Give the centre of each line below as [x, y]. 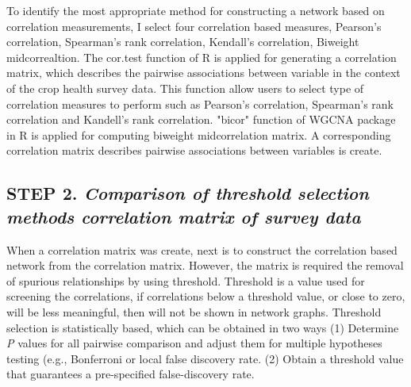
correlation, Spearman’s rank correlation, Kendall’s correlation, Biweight [183, 42]
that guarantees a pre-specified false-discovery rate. [131, 374]
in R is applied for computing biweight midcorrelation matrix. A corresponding [199, 134]
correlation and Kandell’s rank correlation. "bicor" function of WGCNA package [201, 119]
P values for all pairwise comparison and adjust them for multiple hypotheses [194, 343]
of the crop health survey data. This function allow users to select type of [185, 88]
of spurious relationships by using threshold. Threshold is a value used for [186, 280]
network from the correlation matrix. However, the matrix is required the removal [205, 265]
